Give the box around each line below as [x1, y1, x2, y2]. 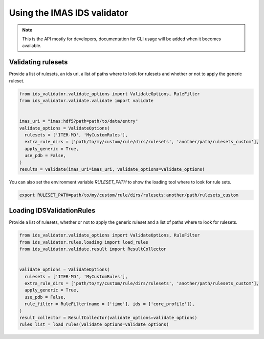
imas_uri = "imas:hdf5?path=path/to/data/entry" [19, 118, 138, 124]
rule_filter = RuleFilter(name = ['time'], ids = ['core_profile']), [24, 301, 195, 307]
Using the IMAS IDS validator [9, 7, 129, 18]
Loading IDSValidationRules [9, 207, 95, 215]
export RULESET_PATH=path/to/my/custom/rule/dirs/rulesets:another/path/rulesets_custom [19, 192, 239, 198]
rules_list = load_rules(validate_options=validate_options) [19, 322, 169, 327]
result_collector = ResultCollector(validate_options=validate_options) [19, 315, 198, 321]
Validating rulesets [9, 58, 68, 66]
